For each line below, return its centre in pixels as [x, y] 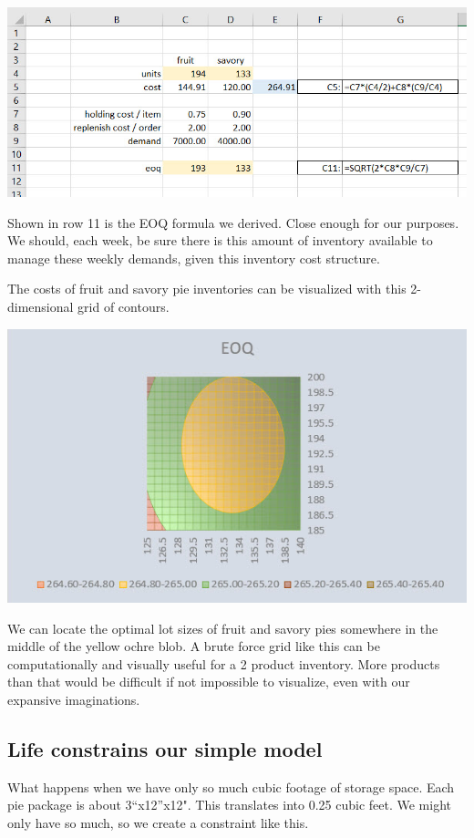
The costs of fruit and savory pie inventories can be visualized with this [207, 289]
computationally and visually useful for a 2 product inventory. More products [224, 663]
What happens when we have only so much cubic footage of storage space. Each [231, 786]
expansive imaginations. [74, 699]
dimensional [41, 306]
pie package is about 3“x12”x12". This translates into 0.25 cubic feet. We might [230, 805]
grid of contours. [124, 306]
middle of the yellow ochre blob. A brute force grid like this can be [194, 646]
